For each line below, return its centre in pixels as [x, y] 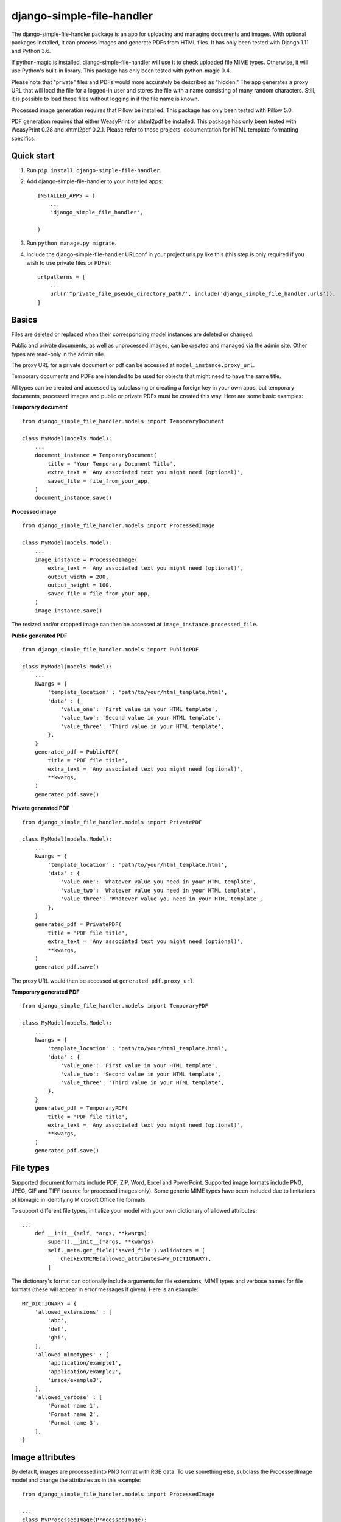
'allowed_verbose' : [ [69, 1397]
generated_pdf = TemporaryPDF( [81, 1108]
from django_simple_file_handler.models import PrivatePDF [112, 822]
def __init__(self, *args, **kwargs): [93, 1233]
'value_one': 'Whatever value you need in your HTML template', [159, 882]
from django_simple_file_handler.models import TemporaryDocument [123, 421]
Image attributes [43, 1457]
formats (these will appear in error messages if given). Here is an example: [105, 1289]
